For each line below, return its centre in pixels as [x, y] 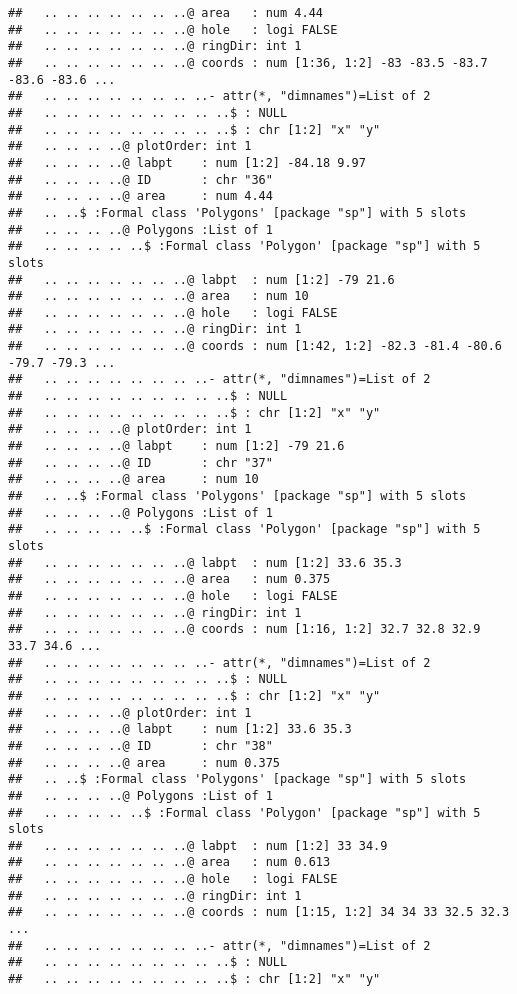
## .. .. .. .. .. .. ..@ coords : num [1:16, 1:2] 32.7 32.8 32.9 [244, 629]
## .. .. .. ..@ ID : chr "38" [140, 745]
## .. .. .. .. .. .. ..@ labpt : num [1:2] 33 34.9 [198, 845]
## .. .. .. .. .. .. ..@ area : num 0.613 [169, 862]
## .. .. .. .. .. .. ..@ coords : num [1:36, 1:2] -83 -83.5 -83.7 [248, 62]
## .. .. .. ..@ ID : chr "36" [140, 179]
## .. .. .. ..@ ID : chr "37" [140, 462]
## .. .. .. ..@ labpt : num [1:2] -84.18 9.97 [187, 162]
